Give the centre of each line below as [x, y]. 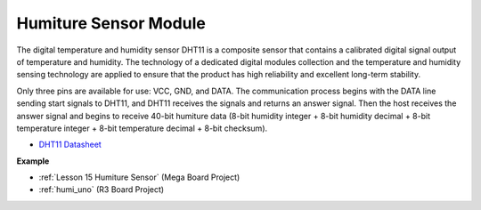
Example [33, 161]
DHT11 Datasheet [70, 145]
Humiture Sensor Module [111, 23]
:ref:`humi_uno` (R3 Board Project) [102, 190]
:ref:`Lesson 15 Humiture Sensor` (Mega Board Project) [139, 177]
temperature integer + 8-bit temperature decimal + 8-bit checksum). [142, 128]
